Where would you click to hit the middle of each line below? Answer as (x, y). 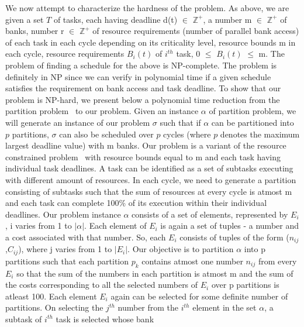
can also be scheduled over (106, 134)
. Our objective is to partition (181, 249)
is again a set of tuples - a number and (229, 226)
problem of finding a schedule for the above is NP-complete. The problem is (141, 65)
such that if (180, 122)
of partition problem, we (253, 111)
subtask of (24, 319)
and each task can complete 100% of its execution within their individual (136, 203)
